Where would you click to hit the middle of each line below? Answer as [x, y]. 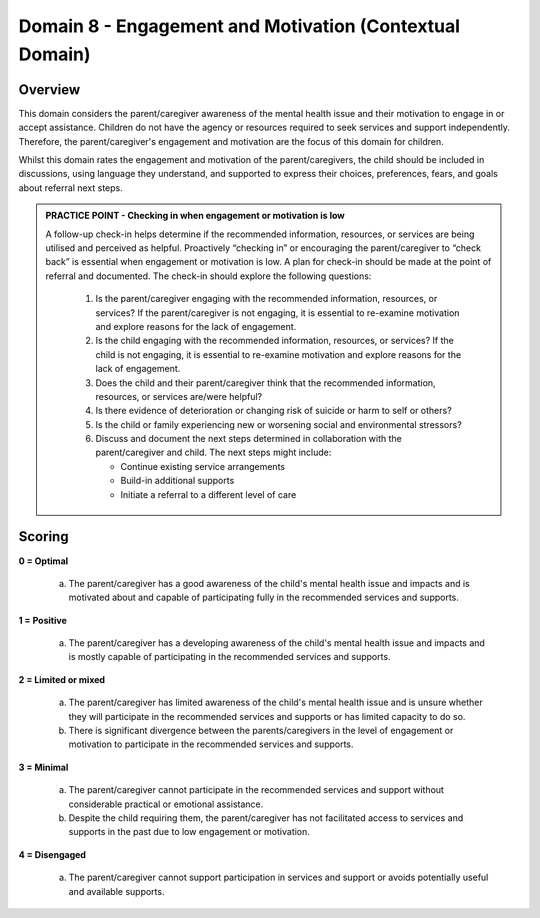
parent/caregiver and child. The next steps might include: [213, 452]
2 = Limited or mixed [61, 679]
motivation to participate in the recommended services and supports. [211, 744]
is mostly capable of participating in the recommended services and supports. [229, 657]
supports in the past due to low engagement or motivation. [189, 832]
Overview [49, 89]
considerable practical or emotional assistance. [166, 804]
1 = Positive [42, 620]
